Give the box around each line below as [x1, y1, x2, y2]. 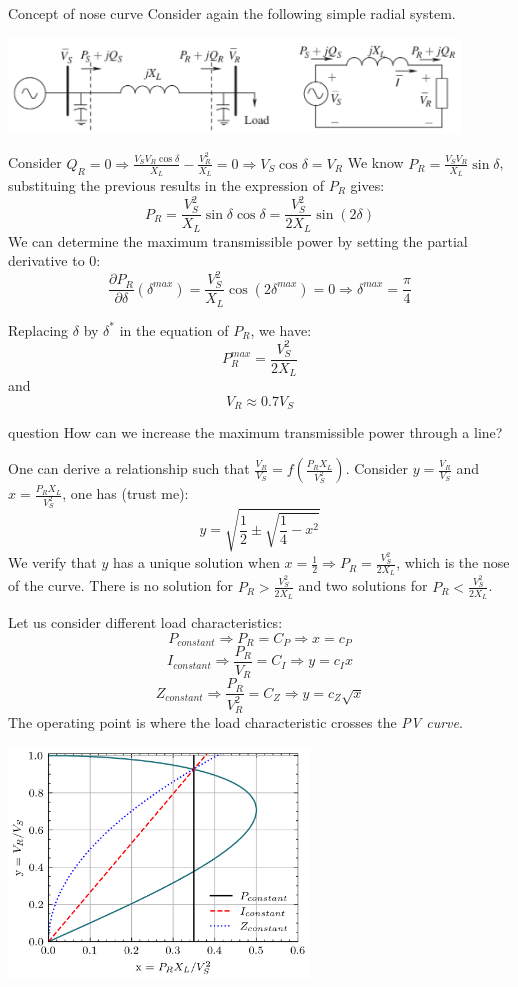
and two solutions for [298, 575, 428, 596]
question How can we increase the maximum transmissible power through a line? [8, 422, 503, 443]
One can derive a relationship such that [8, 458, 250, 479]
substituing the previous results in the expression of [8, 174, 325, 195]
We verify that [8, 552, 97, 573]
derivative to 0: [8, 250, 101, 271]
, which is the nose [396, 552, 510, 573]
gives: [350, 174, 385, 195]
